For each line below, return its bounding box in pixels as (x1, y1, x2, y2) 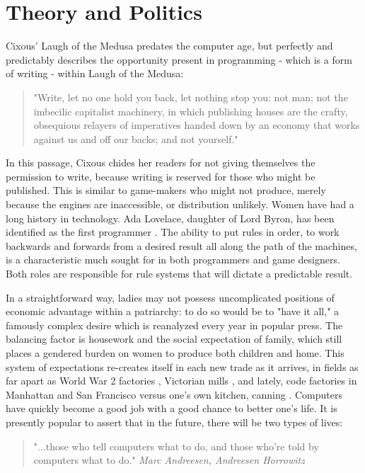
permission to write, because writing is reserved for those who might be (6, 169, 315, 183)
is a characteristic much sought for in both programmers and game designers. (6, 252, 340, 267)
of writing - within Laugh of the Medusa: (6, 66, 184, 81)
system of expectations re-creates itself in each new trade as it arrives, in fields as (6, 359, 359, 374)
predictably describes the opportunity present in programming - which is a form (6, 52, 352, 67)
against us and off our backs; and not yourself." (33, 131, 238, 146)
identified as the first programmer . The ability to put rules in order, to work (6, 224, 340, 239)
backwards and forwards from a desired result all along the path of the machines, (6, 238, 357, 253)
